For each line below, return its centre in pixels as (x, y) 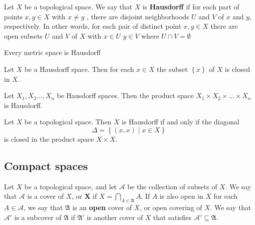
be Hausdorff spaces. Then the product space (125, 95)
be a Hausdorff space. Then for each (79, 69)
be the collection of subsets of (172, 186)
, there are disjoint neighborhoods (138, 16)
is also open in (181, 196)
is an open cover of (102, 207)
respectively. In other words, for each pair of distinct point (93, 26)
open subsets (23, 35)
